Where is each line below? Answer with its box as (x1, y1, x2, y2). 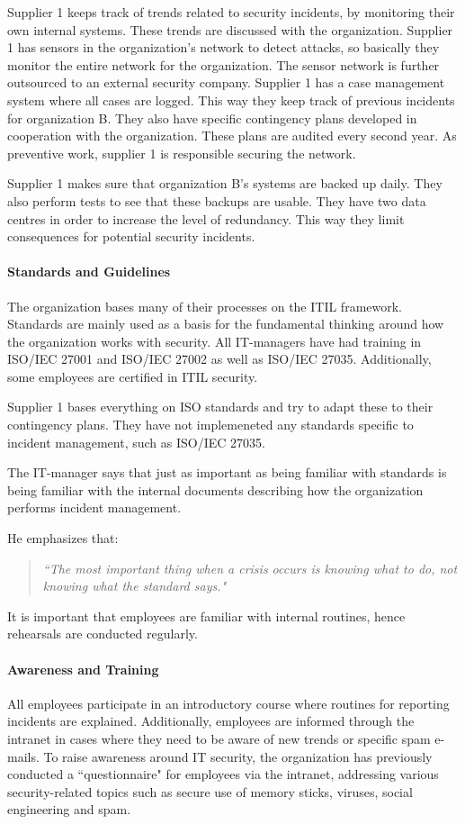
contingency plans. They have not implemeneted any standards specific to (7, 415, 414, 434)
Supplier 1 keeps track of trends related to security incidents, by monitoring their (7, 3, 455, 21)
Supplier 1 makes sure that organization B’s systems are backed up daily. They (7, 174, 443, 193)
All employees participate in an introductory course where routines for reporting (7, 693, 450, 712)
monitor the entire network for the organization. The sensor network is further (7, 55, 440, 74)
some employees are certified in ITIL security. (7, 367, 258, 385)
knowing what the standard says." (42, 576, 227, 595)
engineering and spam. (7, 800, 131, 819)
